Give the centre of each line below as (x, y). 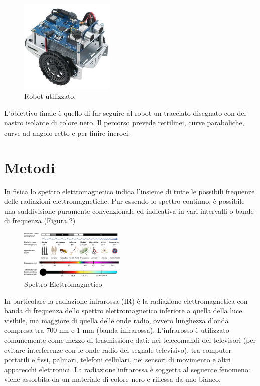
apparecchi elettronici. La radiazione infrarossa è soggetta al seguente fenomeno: (127, 369)
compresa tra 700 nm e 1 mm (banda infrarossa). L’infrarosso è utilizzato (117, 330)
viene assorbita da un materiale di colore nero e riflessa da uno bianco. (112, 379)
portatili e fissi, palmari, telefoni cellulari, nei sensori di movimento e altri (118, 360)
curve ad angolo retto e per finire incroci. (67, 132)
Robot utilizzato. (50, 96)
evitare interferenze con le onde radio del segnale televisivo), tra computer (118, 350)
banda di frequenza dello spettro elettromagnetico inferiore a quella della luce (123, 310)
